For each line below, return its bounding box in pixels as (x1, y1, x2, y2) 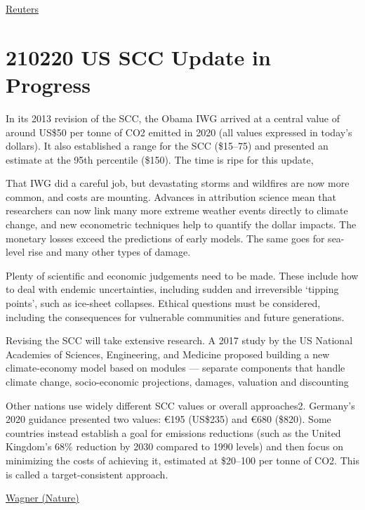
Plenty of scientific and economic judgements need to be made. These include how (6, 268, 359, 282)
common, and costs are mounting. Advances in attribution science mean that (6, 189, 336, 204)
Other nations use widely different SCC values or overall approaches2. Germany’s (6, 398, 355, 412)
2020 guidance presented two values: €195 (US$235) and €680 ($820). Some (6, 412, 331, 426)
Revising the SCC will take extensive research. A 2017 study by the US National (6, 333, 353, 348)
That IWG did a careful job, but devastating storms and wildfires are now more (6, 176, 350, 190)
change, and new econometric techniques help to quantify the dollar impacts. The (6, 217, 357, 232)
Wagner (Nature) (6, 490, 79, 505)
